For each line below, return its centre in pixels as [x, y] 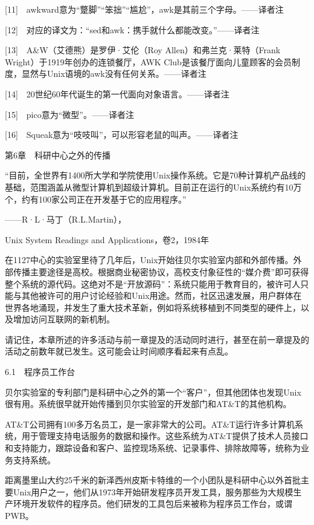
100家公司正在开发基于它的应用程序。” [112, 199]
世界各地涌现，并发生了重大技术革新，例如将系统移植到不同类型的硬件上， [153, 307]
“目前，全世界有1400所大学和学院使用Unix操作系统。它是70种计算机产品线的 [155, 175]
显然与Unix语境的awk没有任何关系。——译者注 [114, 73]
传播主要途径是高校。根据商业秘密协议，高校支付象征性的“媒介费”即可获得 [161, 271]
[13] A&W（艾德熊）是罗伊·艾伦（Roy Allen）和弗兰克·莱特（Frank [143, 50]
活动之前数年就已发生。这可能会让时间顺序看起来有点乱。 [119, 351]
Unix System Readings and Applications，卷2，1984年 [107, 239]
